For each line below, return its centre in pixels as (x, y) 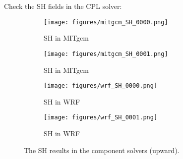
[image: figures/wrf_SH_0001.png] (101, 118)
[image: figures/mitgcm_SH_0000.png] (106, 22)
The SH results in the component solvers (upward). (102, 150)
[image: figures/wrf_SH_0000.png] (101, 86)
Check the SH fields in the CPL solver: (63, 6)
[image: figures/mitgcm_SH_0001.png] (106, 54)
